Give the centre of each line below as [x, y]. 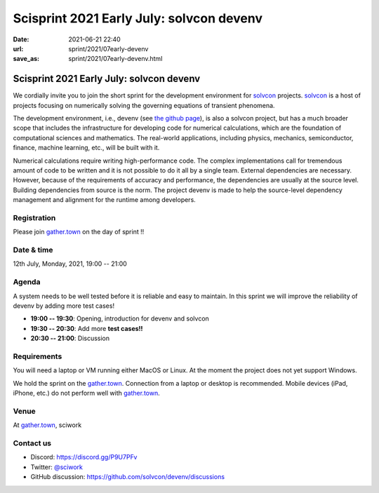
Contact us [32, 443]
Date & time [33, 250]
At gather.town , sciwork [47, 425]
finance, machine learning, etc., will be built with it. [86, 148]
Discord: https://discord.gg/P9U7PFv [84, 457]
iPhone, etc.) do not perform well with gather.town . [87, 393]
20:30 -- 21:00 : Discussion [70, 338]
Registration [34, 217]
